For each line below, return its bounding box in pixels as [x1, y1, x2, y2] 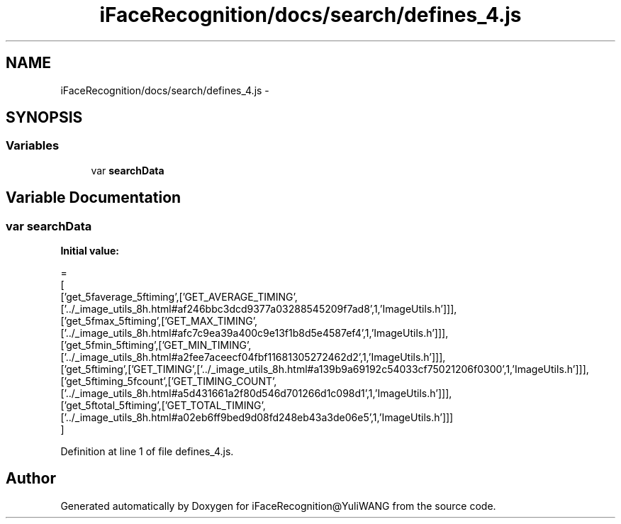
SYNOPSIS [6, 108, 83, 127]
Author [6, 469, 56, 488]
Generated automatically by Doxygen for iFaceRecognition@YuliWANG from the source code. [60, 499, 496, 512]
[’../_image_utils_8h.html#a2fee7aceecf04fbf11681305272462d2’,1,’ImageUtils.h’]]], [60, 351, 446, 364]
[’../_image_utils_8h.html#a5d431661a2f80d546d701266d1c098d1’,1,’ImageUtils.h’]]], [60, 387, 452, 400]
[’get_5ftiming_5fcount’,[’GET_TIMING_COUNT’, [60, 375, 277, 388]
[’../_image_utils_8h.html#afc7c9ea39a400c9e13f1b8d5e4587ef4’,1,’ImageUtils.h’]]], [60, 327, 449, 340]
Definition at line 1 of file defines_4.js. [60, 445, 234, 458]
